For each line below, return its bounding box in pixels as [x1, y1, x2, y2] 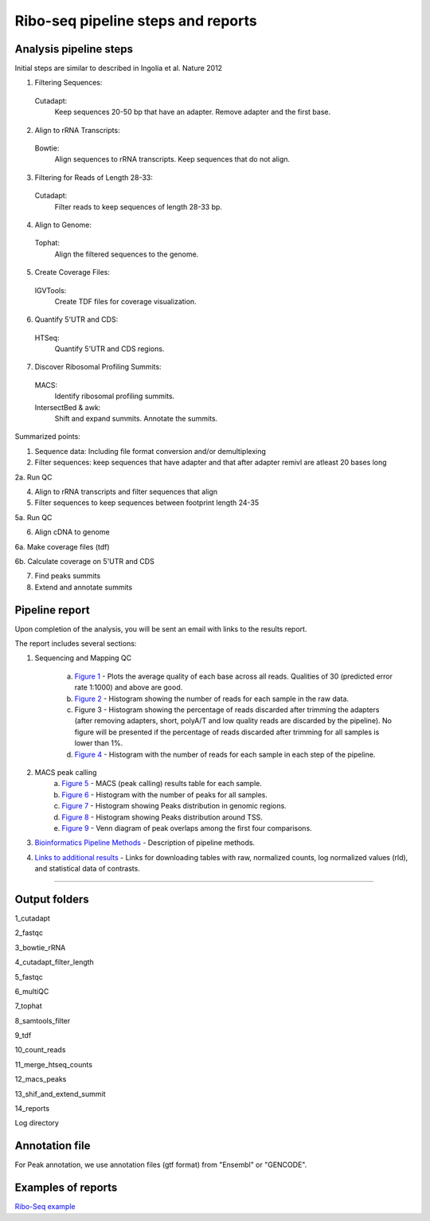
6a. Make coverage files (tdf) [14, 542, 111, 551]
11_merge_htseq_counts [14, 1059, 93, 1069]
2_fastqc [14, 928, 44, 937]
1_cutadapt [14, 913, 51, 923]
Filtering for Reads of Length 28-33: [34, 172, 153, 182]
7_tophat [14, 1001, 43, 1011]
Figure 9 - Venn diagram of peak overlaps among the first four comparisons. [61, 823, 312, 832]
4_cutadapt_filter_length [14, 957, 95, 967]
